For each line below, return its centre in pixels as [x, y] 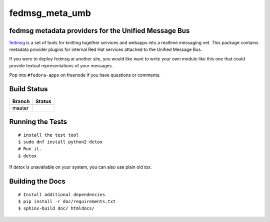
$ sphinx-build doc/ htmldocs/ [56, 209]
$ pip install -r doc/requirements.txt [67, 201]
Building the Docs [37, 181]
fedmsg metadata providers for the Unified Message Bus [99, 31]
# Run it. [30, 149]
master [20, 108]
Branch [21, 101]
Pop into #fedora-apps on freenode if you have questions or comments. [85, 75]
